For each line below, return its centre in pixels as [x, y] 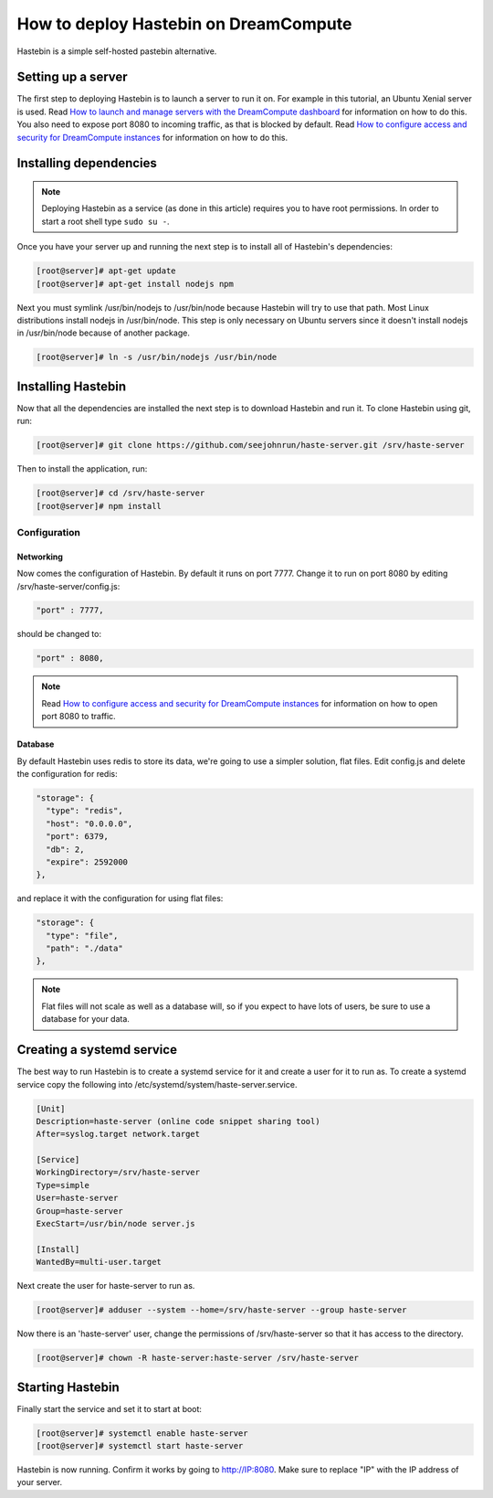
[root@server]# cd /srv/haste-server [121, 493]
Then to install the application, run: [82, 469]
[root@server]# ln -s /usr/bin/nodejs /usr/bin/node [157, 357]
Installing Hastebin [72, 386]
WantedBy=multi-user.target [99, 1262]
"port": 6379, [78, 837]
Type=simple [63, 1185]
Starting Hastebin [68, 1387]
